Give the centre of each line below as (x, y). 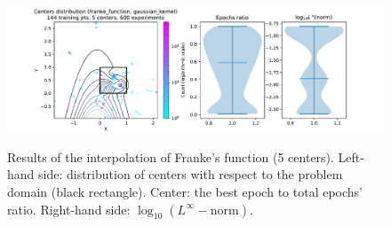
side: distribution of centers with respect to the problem (191, 174)
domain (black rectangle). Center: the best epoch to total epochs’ (185, 191)
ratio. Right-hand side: (69, 209)
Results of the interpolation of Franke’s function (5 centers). (171, 156)
